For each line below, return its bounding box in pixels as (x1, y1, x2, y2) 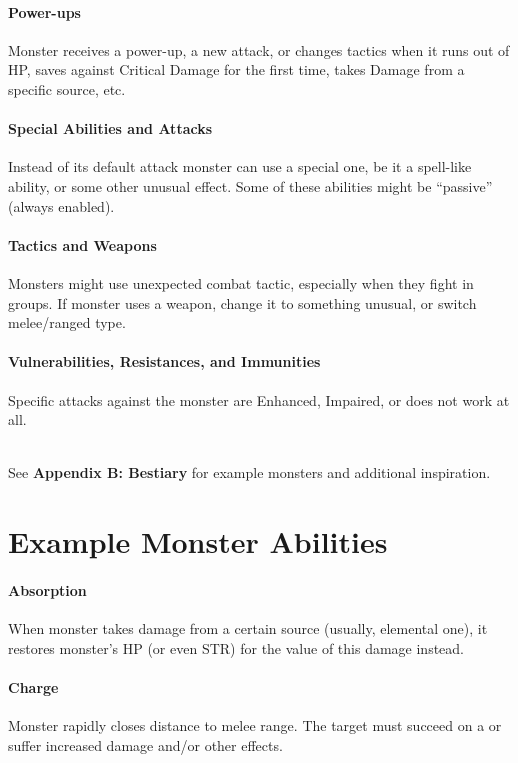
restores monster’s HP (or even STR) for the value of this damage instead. (8, 637, 465, 658)
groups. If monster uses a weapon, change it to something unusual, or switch (8, 292, 477, 313)
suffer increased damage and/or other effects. (8, 734, 283, 755)
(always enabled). (8, 195, 115, 216)
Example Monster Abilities (8, 521, 388, 562)
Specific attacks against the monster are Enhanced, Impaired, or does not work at (8, 389, 510, 410)
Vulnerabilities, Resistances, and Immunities (8, 351, 321, 372)
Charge (8, 676, 59, 697)
